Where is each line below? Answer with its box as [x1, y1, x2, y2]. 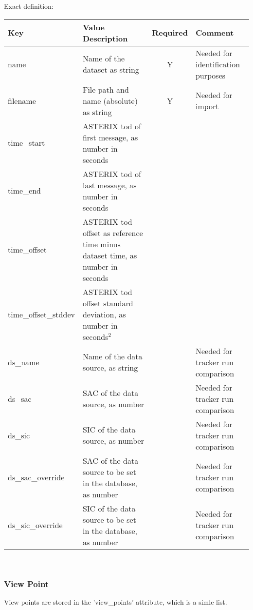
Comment [195, 27, 234, 39]
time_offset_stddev [8, 308, 75, 320]
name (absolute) [82, 95, 138, 106]
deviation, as [82, 308, 126, 320]
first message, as [82, 131, 138, 143]
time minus [82, 238, 121, 250]
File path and [82, 83, 129, 95]
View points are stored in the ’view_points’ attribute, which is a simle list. [4, 597, 227, 607]
